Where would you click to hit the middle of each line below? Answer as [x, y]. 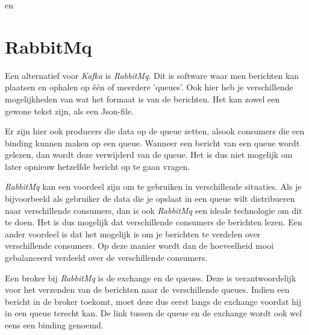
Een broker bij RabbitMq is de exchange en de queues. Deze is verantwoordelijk [151, 277]
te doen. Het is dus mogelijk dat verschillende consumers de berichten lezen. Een [154, 222]
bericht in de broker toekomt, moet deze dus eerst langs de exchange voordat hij [153, 301]
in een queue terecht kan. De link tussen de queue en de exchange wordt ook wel [154, 313]
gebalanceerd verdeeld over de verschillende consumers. [106, 258]
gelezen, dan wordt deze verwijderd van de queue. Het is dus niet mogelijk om [149, 155]
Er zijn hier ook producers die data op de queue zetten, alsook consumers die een [155, 131]
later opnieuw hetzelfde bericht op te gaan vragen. [98, 166]
